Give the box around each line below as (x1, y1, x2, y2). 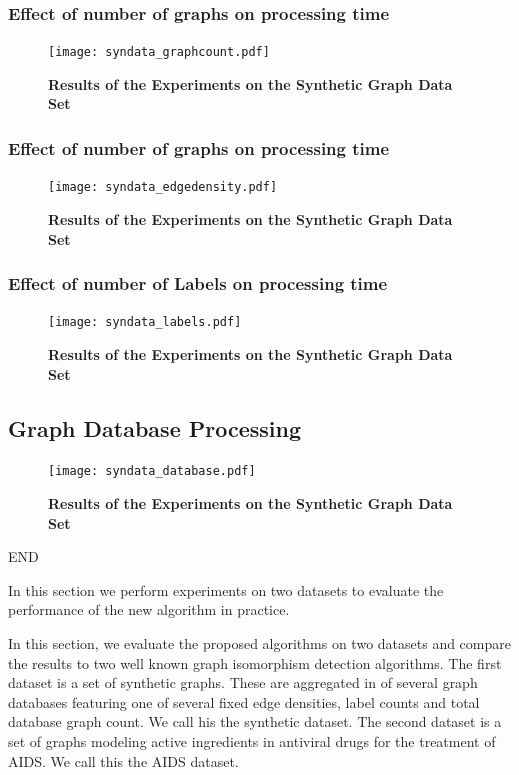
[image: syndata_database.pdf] (48, 464, 256, 479)
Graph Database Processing (8, 412, 302, 443)
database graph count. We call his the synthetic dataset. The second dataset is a (8, 711, 502, 732)
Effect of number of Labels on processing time (8, 271, 388, 296)
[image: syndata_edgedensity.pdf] (48, 180, 278, 195)
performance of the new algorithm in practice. (8, 599, 290, 620)
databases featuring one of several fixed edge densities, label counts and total (8, 691, 480, 712)
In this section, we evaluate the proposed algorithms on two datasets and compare (8, 633, 511, 654)
